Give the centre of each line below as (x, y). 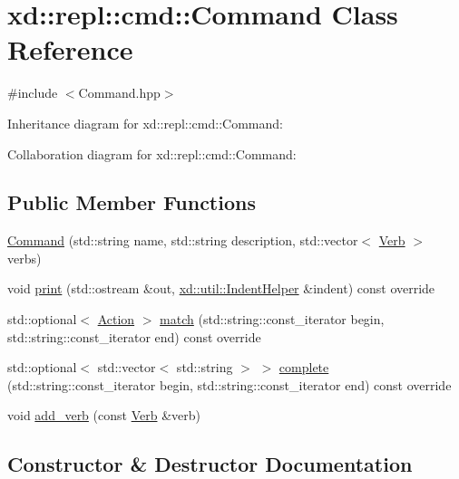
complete (304, 367)
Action (116, 319)
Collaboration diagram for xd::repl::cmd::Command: (152, 153)
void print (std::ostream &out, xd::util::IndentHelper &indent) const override (221, 288)
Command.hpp (119, 93)
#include (33, 93)
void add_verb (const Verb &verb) (104, 415)
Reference (70, 49)
